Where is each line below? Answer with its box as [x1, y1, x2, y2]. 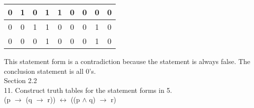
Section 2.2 [4, 75, 37, 86]
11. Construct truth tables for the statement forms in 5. [4, 85, 172, 95]
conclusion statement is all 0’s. [4, 65, 96, 76]
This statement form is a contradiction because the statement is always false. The [4, 56, 251, 66]
